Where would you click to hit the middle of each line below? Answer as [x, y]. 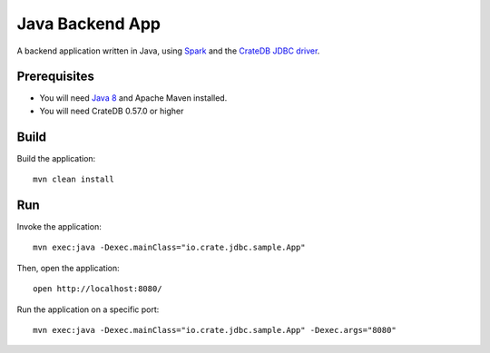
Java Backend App [89, 24]
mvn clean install [74, 180]
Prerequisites [55, 77]
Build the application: [56, 158]
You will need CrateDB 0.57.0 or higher [112, 111]
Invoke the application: [59, 227]
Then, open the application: [68, 268]
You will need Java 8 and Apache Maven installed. [133, 98]
